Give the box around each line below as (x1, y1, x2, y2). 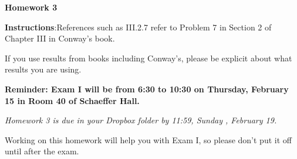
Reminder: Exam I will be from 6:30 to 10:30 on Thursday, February (5, 82, 289, 95)
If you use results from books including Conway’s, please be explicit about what (5, 51, 292, 64)
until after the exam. (5, 145, 79, 157)
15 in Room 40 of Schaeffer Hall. (5, 94, 140, 106)
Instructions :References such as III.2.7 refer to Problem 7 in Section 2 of (5, 20, 272, 33)
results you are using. (5, 63, 82, 75)
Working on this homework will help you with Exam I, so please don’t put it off (5, 133, 292, 146)
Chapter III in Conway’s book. (5, 32, 115, 44)
